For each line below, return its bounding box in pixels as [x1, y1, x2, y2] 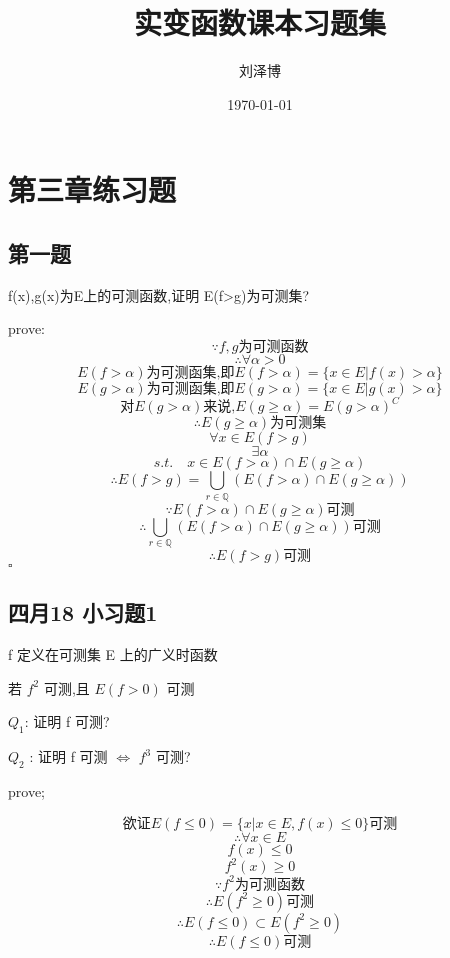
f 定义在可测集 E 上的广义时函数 [8, 644, 218, 665]
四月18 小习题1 [8, 597, 158, 628]
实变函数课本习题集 [133, 2, 386, 43]
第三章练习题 [8, 169, 177, 210]
